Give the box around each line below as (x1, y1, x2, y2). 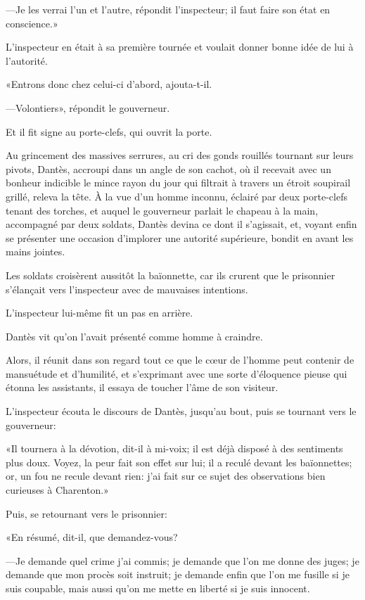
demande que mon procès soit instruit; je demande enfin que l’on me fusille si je (6, 567, 350, 582)
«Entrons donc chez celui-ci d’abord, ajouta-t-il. (6, 77, 212, 91)
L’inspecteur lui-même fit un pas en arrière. (6, 305, 193, 320)
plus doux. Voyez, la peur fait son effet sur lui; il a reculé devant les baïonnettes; (6, 454, 352, 469)
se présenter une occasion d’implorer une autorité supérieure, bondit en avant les (6, 230, 354, 245)
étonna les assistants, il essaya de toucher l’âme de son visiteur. (6, 380, 278, 395)
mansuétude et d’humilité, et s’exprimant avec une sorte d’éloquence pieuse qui (6, 366, 347, 381)
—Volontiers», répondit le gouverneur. (6, 100, 170, 115)
